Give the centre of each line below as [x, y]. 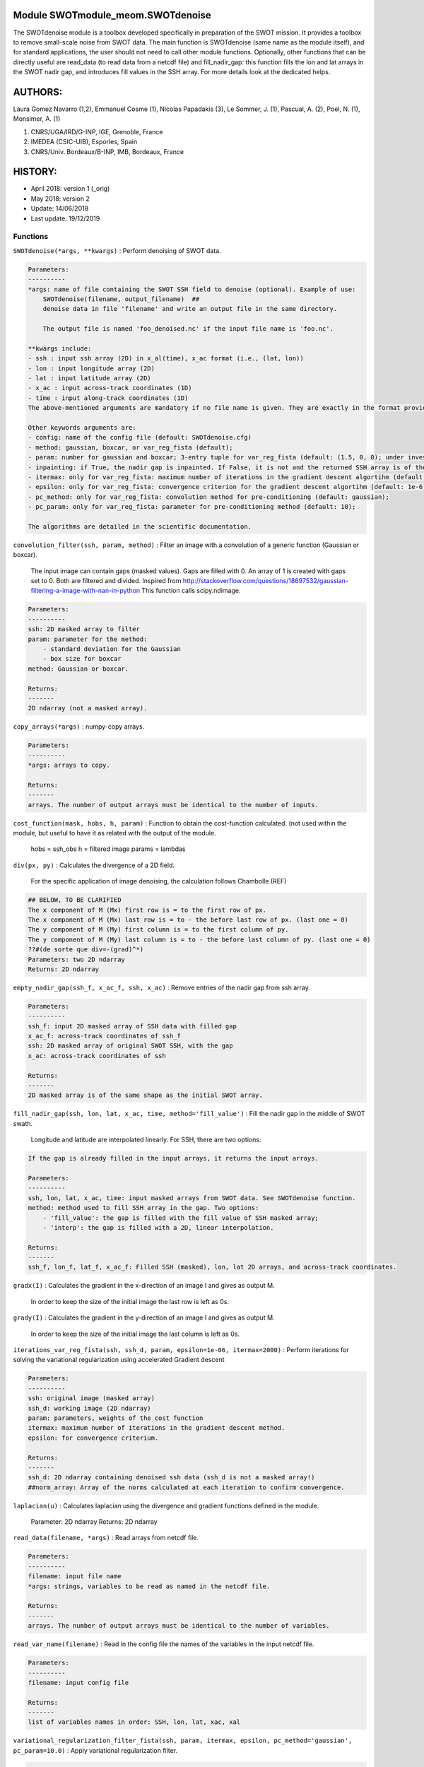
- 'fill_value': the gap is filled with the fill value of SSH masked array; [181, 1218]
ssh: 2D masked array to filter [84, 629]
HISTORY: [35, 172]
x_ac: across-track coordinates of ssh [97, 1056]
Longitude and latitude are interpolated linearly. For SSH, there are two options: [146, 1140]
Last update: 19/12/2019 [65, 218]
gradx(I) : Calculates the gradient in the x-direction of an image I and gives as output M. [144, 1286]
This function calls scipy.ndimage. [191, 591]
